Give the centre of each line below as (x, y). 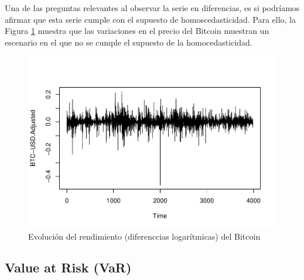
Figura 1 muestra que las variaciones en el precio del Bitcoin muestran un (137, 31)
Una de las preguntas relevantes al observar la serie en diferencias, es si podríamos (152, 8)
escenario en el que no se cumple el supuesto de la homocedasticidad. (129, 42)
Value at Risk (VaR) (68, 267)
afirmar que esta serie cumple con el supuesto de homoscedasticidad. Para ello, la (150, 19)
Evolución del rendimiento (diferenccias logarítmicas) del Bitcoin (144, 236)
